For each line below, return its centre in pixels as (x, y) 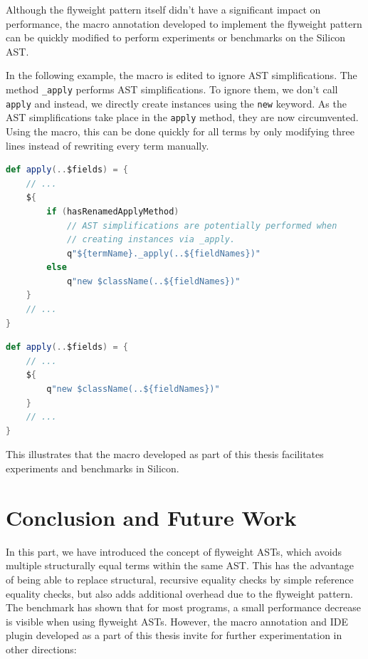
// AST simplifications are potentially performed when (202, 225)
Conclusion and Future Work (151, 517)
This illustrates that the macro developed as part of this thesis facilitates (165, 454)
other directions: (41, 649)
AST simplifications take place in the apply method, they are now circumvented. (182, 117)
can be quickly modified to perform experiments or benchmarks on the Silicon (176, 37)
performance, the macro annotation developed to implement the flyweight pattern (184, 23)
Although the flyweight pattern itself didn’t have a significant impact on (163, 9)
